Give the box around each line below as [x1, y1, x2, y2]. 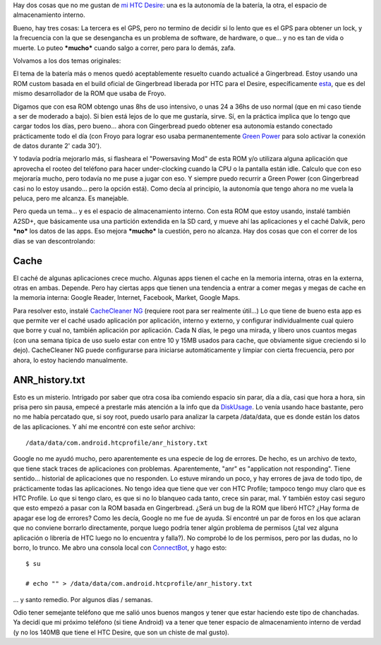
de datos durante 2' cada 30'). [13, 142, 102, 150]
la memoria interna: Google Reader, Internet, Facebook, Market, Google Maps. [13, 294, 241, 302]
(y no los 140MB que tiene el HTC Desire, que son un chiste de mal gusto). [13, 628, 229, 637]
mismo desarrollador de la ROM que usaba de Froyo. [13, 89, 167, 98]
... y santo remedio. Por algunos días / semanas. [13, 595, 153, 603]
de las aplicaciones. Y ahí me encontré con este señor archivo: [13, 422, 195, 430]
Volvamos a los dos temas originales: [13, 56, 121, 65]
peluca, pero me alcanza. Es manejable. [13, 194, 129, 203]
